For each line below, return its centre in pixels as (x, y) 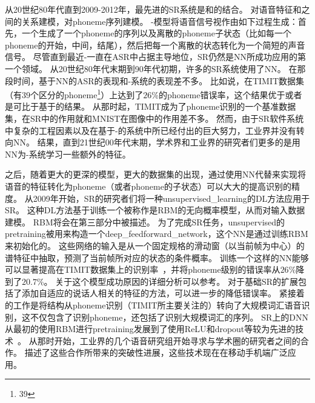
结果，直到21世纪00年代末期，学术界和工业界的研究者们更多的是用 (169, 142)
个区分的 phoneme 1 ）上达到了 (87, 94)
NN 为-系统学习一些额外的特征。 (68, 154)
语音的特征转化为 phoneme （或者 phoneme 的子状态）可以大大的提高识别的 (148, 186)
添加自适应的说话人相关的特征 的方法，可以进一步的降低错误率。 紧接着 (163, 293)
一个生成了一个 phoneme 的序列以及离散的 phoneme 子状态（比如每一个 (156, 33)
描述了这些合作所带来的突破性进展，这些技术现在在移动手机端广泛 (156, 352)
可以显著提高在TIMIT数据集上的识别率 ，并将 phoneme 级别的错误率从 (143, 269)
